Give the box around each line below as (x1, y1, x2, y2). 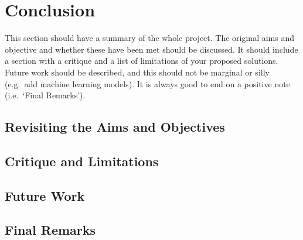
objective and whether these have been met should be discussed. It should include (5, 43, 298, 55)
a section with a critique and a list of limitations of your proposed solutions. (5, 54, 278, 67)
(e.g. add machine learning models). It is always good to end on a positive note (5, 77, 290, 90)
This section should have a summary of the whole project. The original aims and (5, 32, 294, 44)
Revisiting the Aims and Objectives (5, 118, 225, 136)
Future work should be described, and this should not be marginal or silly (5, 66, 270, 78)
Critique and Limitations (5, 152, 159, 170)
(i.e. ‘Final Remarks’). (5, 89, 86, 101)
